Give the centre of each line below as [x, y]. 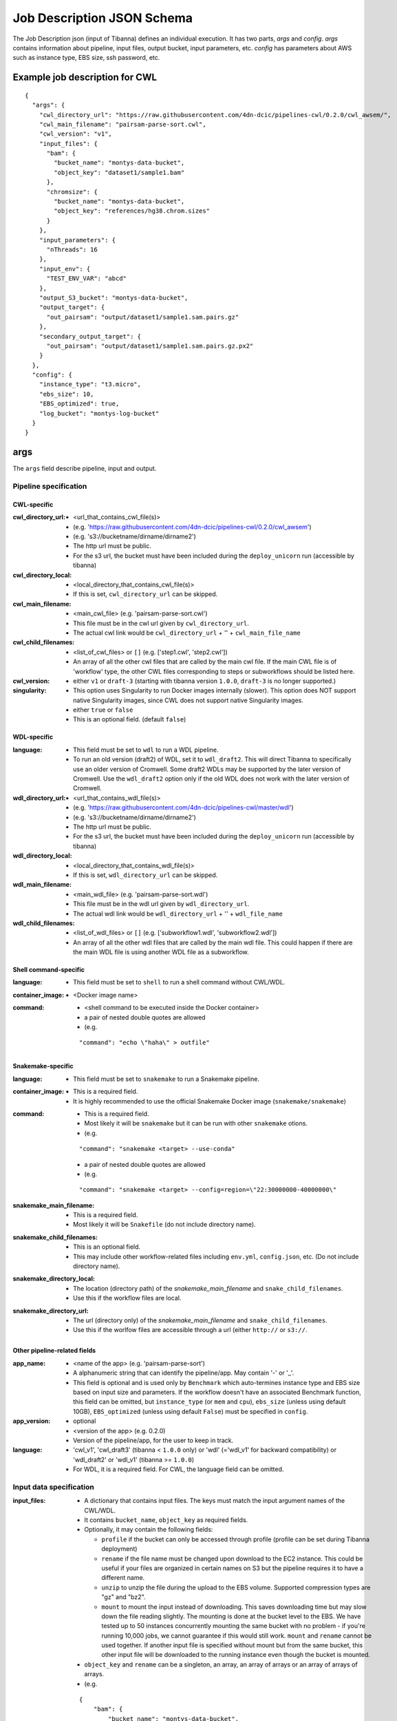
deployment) [119, 1549]
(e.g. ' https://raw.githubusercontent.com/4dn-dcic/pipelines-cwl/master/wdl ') [183, 807]
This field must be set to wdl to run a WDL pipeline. [146, 750]
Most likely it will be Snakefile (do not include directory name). [164, 1225]
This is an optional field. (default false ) [130, 719]
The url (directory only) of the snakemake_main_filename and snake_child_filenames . [200, 1320]
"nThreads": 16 [72, 249]
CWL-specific [33, 504]
